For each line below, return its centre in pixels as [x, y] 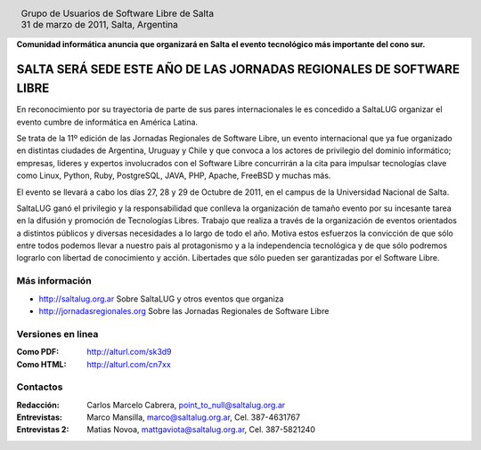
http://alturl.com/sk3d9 [130, 352]
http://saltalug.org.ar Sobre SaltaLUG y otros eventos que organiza [161, 299]
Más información [54, 281]
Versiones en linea [57, 333]
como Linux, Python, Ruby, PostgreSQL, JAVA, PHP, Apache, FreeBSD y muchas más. [174, 176]
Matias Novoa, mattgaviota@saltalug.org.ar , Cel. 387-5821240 [201, 430]
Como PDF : [38, 352]
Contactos [40, 387]
